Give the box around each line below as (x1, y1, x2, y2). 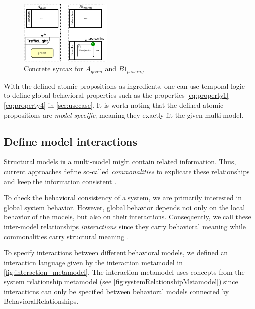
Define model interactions (4, 133, 138, 149)
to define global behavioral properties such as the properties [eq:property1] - (4, 90, 231, 100)
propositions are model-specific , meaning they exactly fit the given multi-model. (4, 109, 244, 120)
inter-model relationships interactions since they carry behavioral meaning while (4, 221, 246, 231)
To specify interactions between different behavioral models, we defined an (4, 247, 228, 258)
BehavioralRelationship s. (4, 296, 79, 306)
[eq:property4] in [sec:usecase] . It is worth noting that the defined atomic (4, 99, 223, 110)
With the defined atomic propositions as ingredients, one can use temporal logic (4, 80, 245, 91)
